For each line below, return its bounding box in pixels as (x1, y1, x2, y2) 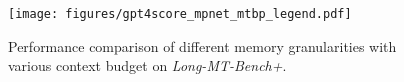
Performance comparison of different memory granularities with (8, 35, 397, 56)
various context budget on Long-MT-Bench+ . (8, 55, 287, 76)
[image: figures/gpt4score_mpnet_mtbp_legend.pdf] (8, 7, 352, 21)
